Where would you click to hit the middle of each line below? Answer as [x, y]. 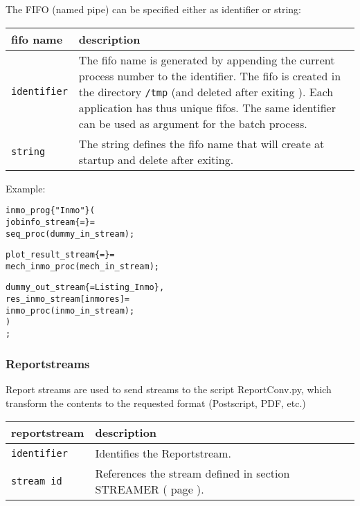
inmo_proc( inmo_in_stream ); [70, 310]
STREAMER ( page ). [150, 489]
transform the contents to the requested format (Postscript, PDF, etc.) [156, 403]
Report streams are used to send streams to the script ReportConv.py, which [169, 389]
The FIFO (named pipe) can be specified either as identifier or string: [153, 9]
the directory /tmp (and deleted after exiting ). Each [206, 91]
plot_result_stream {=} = [60, 255]
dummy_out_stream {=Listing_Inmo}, [85, 288]
